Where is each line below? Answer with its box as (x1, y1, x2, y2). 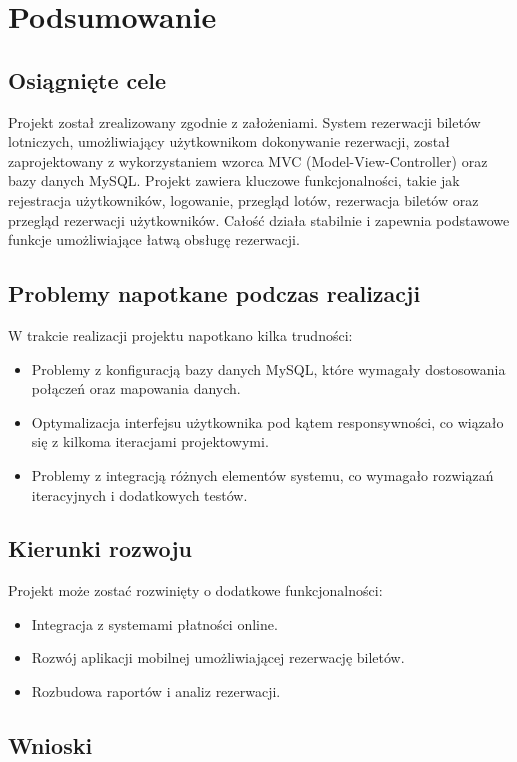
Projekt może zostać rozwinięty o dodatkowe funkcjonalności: (8, 580, 383, 601)
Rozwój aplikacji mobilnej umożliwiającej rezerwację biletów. (31, 647, 405, 668)
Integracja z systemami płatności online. (31, 613, 278, 634)
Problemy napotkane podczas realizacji (8, 278, 421, 309)
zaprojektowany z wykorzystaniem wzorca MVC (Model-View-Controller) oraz (8, 150, 488, 171)
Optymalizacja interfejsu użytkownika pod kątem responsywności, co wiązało (31, 411, 504, 432)
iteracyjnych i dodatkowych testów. (31, 484, 248, 505)
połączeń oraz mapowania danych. (31, 378, 241, 399)
